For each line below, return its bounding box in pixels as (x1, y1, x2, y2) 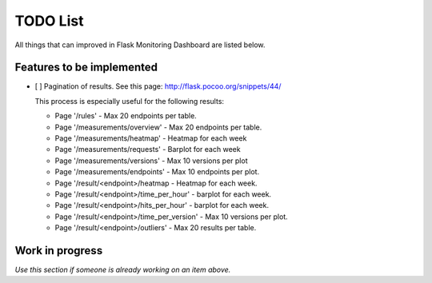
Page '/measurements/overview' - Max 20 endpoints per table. (54, 122, 262, 132)
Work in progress (14, 244, 103, 257)
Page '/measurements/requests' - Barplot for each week (54, 145, 241, 154)
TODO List (14, 12, 84, 30)
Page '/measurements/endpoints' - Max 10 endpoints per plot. (54, 167, 260, 177)
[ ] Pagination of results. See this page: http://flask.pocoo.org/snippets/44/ (34, 82, 282, 91)
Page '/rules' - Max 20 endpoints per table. (54, 111, 198, 121)
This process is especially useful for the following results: (34, 96, 224, 106)
